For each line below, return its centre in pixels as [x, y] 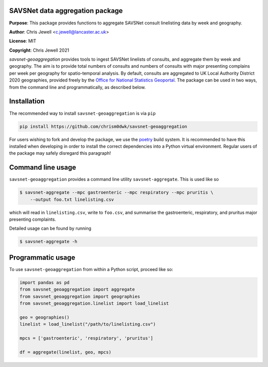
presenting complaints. [33, 219]
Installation [27, 101]
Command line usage [43, 167]
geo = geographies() [44, 317]
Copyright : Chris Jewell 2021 [39, 50]
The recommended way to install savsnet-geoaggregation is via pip [82, 113]
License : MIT [23, 41]
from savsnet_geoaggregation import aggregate [77, 289]
